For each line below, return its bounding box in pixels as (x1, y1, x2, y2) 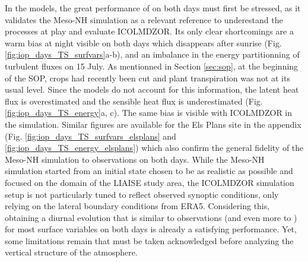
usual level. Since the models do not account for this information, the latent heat (5, 83, 299, 96)
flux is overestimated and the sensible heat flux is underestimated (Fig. (5, 94, 263, 107)
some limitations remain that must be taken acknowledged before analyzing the (5, 234, 294, 247)
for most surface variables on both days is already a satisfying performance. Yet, (5, 223, 297, 235)
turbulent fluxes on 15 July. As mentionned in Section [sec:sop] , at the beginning (5, 59, 299, 72)
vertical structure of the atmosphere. (5, 246, 138, 258)
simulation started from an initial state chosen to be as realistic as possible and (5, 165, 293, 177)
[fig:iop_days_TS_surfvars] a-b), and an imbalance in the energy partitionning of (5, 48, 300, 61)
